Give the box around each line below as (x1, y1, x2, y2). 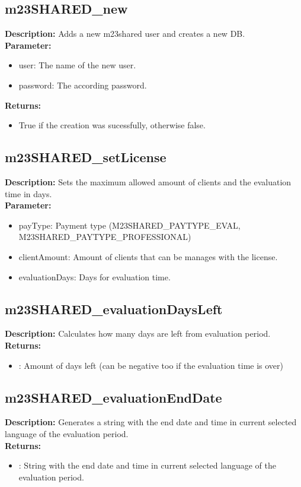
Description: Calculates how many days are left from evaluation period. (5, 327, 271, 340)
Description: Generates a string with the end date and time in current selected (5, 416, 297, 428)
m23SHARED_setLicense (5, 148, 166, 166)
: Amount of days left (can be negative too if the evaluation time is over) (18, 359, 284, 371)
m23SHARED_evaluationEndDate (5, 388, 222, 406)
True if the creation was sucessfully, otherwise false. (18, 119, 206, 131)
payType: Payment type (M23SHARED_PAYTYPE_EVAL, (18, 219, 241, 231)
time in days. (5, 187, 52, 200)
